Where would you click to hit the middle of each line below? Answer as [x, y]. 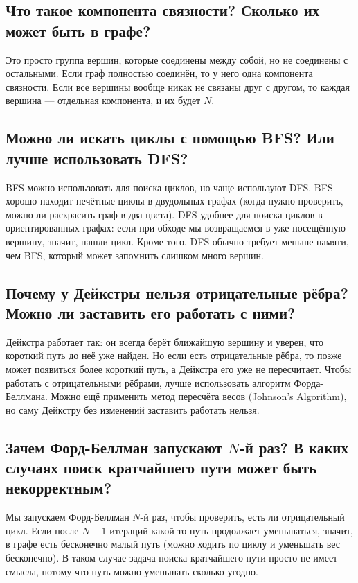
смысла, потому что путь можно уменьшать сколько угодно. [132, 571]
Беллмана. [27, 396]
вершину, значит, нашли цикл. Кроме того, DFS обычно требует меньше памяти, [177, 241]
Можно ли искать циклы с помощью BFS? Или [170, 138]
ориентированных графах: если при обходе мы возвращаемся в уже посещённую [176, 228]
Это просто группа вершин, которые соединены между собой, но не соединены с [177, 59]
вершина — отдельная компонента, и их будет [103, 100]
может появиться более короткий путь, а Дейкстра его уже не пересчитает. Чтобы [179, 368]
